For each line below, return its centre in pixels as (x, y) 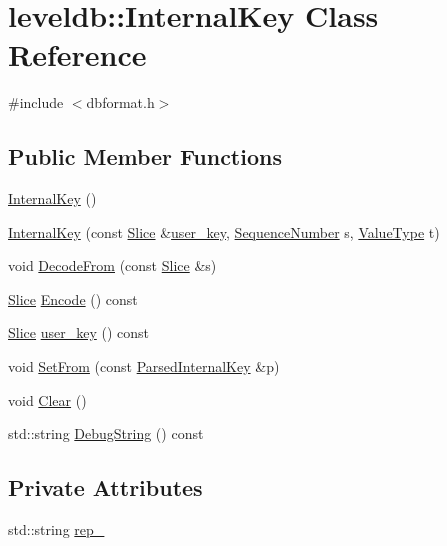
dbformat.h (120, 102)
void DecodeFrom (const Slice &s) (112, 265)
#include (36, 102)
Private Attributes (105, 487)
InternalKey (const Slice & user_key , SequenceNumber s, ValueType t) (224, 231)
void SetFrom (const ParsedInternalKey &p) (144, 366)
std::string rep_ (56, 529)
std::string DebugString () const (106, 433)
